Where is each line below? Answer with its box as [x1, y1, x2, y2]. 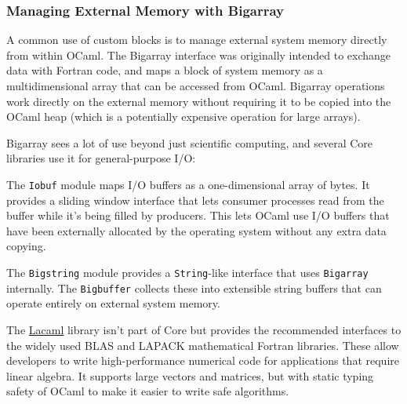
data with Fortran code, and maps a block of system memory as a [6, 62, 323, 78]
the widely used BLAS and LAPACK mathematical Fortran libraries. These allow [6, 337, 399, 353]
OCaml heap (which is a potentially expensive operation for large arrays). [6, 108, 361, 125]
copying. [6, 238, 46, 254]
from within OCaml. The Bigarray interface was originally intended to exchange [6, 46, 391, 63]
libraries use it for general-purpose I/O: [6, 150, 196, 166]
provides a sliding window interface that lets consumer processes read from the [6, 191, 384, 208]
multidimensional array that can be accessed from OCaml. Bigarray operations [6, 78, 385, 93]
